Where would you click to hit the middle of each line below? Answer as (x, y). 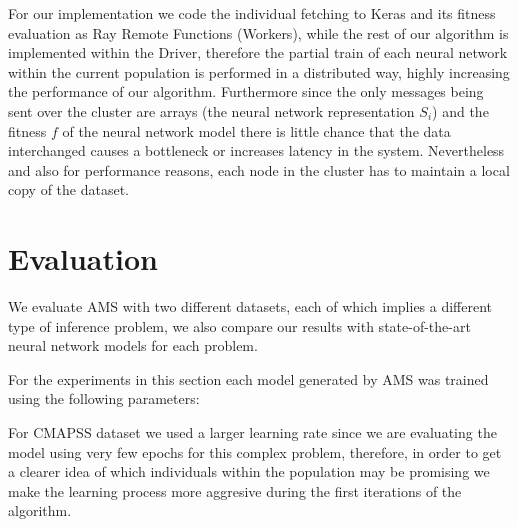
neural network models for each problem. (133, 345)
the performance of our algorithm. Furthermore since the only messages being (246, 91)
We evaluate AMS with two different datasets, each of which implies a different (250, 306)
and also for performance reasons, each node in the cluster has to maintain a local (259, 169)
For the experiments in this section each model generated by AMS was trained (248, 378)
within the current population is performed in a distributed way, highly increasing (259, 71)
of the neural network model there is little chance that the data (256, 130)
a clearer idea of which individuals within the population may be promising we (249, 471)
